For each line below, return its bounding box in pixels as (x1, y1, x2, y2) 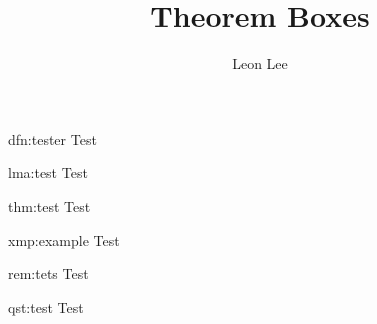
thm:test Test (8, 195, 91, 216)
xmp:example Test (8, 229, 120, 250)
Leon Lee (232, 53, 288, 74)
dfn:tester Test (8, 128, 97, 149)
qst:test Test (8, 296, 84, 317)
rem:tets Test (8, 263, 89, 284)
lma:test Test (8, 162, 88, 183)
